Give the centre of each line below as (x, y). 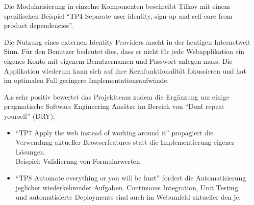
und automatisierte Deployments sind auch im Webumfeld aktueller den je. (128, 197)
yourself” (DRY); (29, 115)
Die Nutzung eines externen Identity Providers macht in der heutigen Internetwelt (127, 41)
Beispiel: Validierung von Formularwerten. (79, 161)
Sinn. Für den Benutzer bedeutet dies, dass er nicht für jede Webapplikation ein (124, 51)
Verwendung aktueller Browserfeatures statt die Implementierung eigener (125, 142)
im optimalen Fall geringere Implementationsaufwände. (87, 80)
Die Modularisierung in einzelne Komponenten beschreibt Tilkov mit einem (117, 6)
